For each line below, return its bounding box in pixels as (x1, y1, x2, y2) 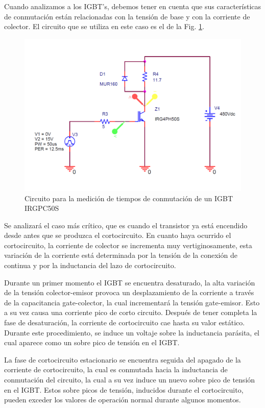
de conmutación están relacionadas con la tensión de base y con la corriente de (4, 11, 250, 21)
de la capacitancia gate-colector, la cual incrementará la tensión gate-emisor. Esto (4, 297, 260, 307)
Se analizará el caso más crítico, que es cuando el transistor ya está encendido (4, 220, 248, 230)
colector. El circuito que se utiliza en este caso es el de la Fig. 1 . (4, 21, 204, 32)
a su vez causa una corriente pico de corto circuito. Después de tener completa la (4, 307, 257, 318)
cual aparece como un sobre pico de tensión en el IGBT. (4, 337, 180, 348)
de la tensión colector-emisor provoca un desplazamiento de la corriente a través (4, 287, 254, 298)
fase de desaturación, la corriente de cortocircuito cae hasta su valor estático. (4, 317, 245, 328)
